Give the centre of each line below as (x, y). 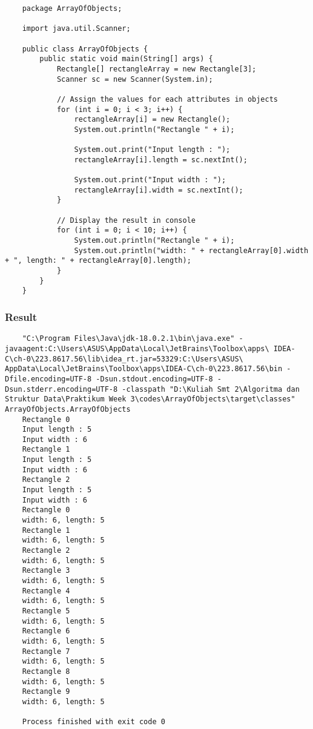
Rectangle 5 (46, 611)
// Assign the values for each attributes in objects (167, 99)
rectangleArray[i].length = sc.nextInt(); (161, 160)
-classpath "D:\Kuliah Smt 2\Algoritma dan (211, 389)
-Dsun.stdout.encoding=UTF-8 (154, 379)
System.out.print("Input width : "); (150, 180)
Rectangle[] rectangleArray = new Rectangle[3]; (156, 69)
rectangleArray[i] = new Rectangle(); (152, 120)
